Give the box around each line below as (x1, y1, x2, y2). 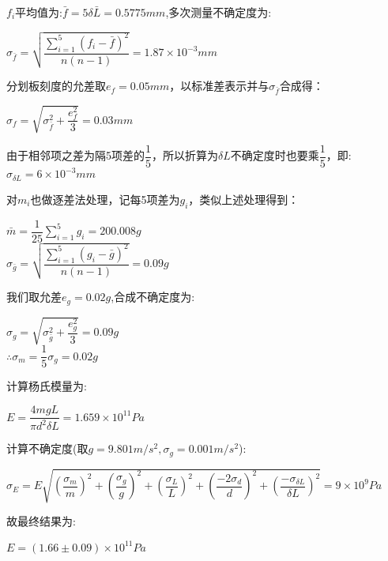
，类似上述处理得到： (188, 190, 299, 207)
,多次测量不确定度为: (165, 4, 272, 20)
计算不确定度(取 (6, 440, 89, 457)
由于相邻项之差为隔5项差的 (6, 147, 145, 164)
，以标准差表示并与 (169, 77, 269, 94)
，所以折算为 (152, 147, 218, 164)
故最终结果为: (6, 513, 76, 529)
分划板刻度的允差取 (6, 77, 106, 94)
